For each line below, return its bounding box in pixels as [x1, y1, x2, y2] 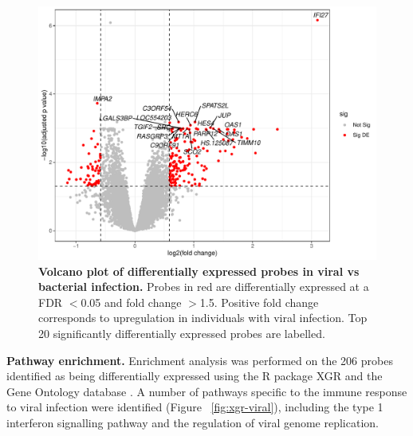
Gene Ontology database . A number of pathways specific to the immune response [6, 383, 407, 399]
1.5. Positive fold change [199, 293, 319, 310]
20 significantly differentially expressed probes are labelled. [38, 324, 325, 341]
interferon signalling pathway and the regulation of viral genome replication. [6, 414, 379, 430]
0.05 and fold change [81, 293, 182, 310]
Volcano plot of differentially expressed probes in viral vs [38, 262, 360, 279]
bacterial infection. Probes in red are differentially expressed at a [38, 278, 369, 295]
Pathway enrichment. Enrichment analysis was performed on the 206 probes [6, 352, 393, 368]
